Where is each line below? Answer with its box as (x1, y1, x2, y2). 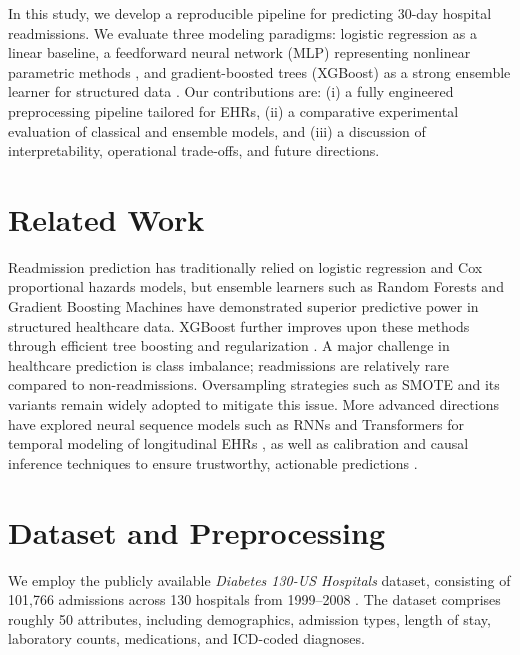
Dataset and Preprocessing (8, 511, 385, 552)
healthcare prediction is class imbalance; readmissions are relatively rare (8, 354, 449, 375)
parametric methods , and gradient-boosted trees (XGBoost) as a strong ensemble (8, 61, 511, 82)
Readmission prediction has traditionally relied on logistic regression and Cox (8, 256, 483, 277)
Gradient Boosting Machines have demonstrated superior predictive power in (8, 296, 479, 317)
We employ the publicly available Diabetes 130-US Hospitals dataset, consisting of (8, 569, 511, 590)
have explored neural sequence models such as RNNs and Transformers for (8, 413, 464, 434)
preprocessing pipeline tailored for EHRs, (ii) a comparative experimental (8, 100, 459, 121)
